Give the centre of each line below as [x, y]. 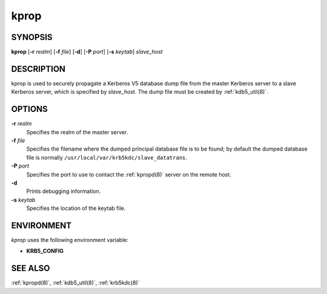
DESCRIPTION [38, 69]
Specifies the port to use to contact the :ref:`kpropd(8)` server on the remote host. [129, 174]
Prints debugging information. [64, 191]
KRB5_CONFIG [45, 251]
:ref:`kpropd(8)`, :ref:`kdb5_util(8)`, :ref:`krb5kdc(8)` [75, 283]
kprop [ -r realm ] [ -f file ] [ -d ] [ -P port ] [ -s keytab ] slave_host [87, 52]
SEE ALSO [31, 268]
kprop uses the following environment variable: [70, 240]
